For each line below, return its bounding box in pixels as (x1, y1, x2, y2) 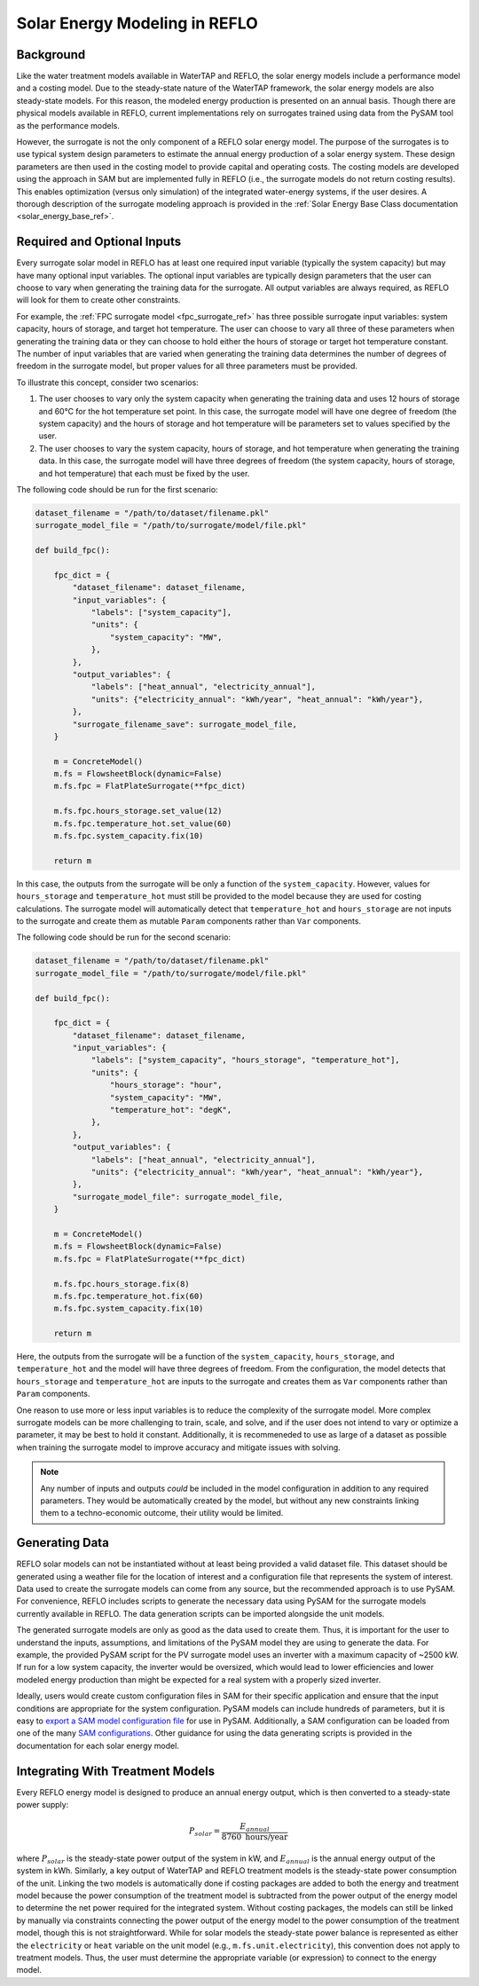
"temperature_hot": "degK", (109, 1105, 232, 1115)
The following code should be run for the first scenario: (16, 484, 218, 494)
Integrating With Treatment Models (16, 1763, 216, 1778)
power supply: (16, 1800, 69, 1810)
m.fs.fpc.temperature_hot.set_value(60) (53, 818, 232, 829)
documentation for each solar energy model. (16, 1740, 179, 1751)
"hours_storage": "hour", (109, 1080, 223, 1091)
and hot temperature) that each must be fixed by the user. (38, 468, 250, 478)
